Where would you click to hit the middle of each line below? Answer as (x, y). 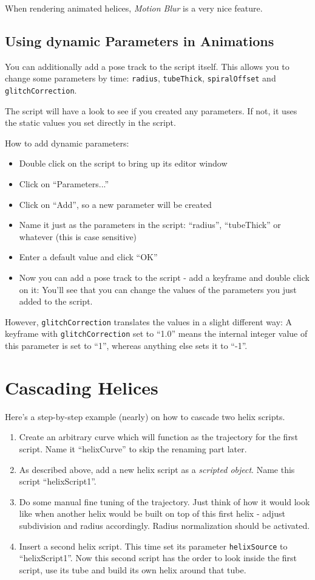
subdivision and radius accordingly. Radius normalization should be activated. (164, 526)
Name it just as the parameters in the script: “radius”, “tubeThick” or (150, 225)
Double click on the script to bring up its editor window (123, 163)
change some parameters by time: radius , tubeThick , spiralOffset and (141, 78)
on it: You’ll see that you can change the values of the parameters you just (158, 289)
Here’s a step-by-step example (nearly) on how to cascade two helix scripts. (145, 416)
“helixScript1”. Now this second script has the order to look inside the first (158, 558)
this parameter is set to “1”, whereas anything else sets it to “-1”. (126, 346)
